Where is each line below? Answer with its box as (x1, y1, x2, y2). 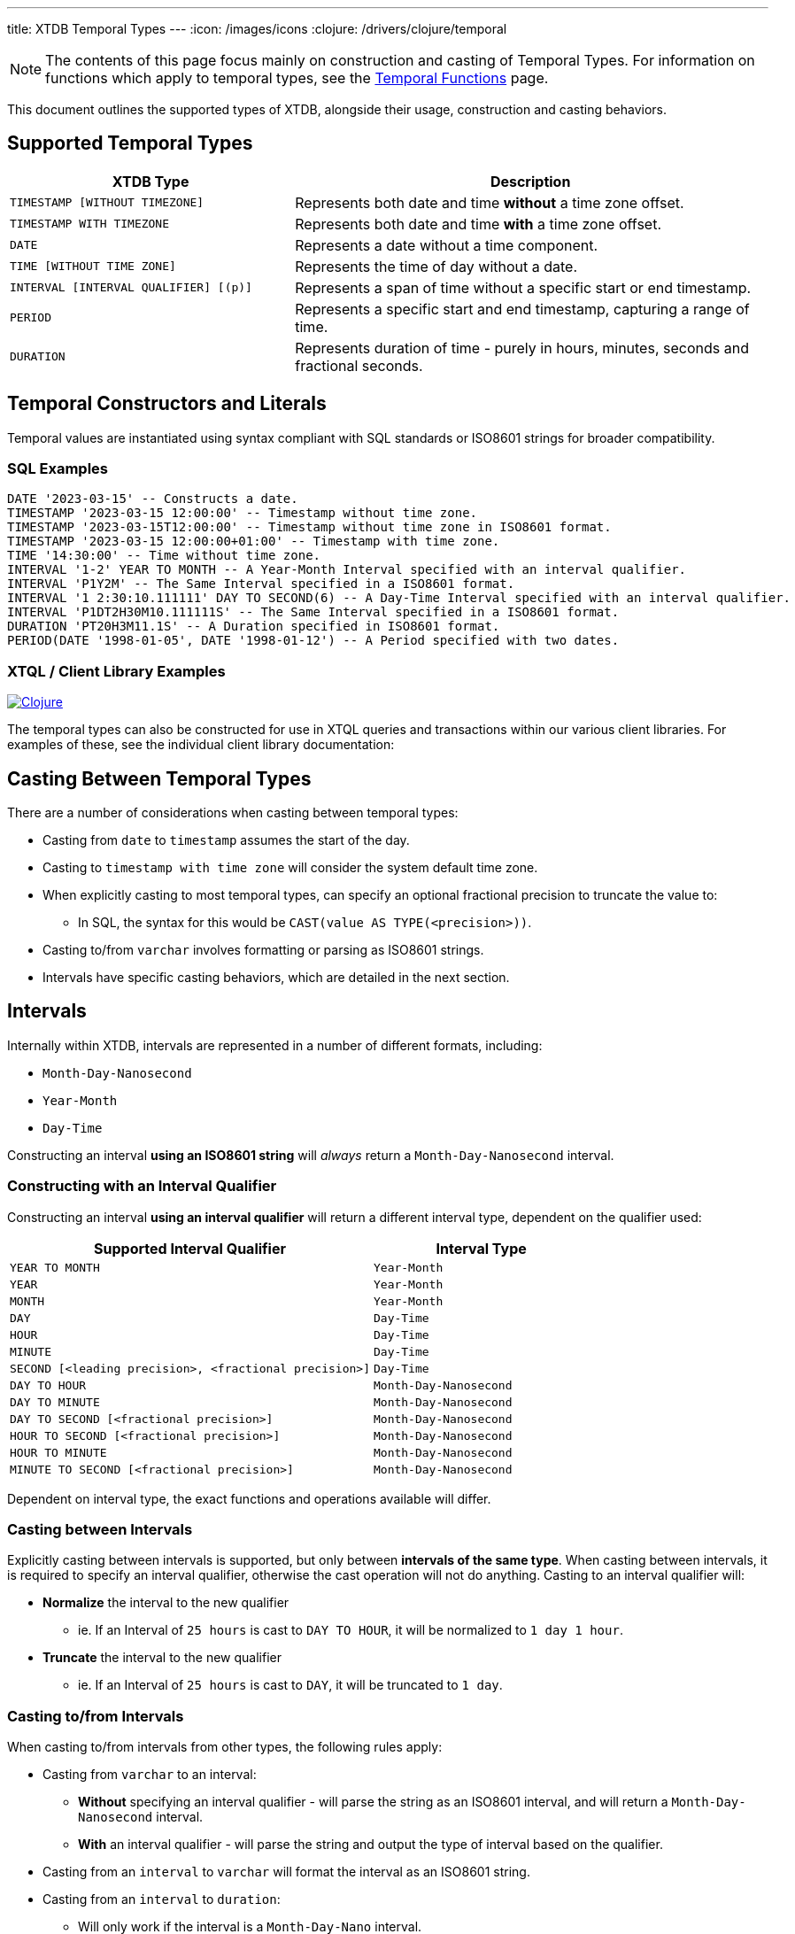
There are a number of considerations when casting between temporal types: (7, 805, 459, 821)
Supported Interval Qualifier (94, 1239, 286, 1257)
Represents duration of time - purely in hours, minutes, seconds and (295, 338, 749, 357)
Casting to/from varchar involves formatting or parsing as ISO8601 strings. (42, 942, 484, 958)
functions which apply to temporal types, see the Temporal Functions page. (45, 69, 549, 87)
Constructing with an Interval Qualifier (7, 1177, 277, 1195)
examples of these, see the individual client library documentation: (7, 737, 395, 753)
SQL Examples (7, 460, 109, 478)
